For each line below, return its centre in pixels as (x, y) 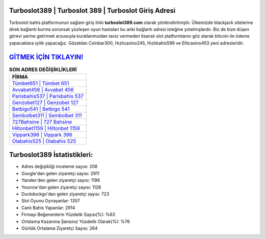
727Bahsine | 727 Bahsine (42, 121)
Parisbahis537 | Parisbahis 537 (48, 96)
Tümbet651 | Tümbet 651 (41, 83)
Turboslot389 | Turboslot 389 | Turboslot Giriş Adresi (92, 11)
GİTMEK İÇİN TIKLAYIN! (46, 57)
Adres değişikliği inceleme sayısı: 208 (59, 167)
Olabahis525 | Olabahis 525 (44, 141)
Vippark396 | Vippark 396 (42, 135)
